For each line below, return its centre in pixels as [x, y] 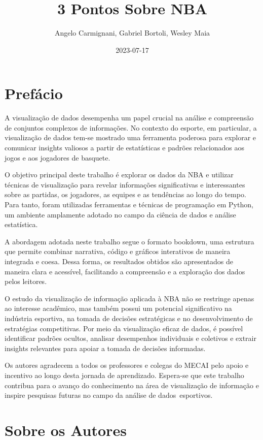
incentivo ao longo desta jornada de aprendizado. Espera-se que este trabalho [124, 375]
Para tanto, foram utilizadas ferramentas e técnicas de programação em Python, [129, 204]
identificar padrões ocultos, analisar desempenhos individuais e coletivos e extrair [130, 338]
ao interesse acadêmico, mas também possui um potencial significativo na [118, 308]
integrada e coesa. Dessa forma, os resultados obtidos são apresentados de [119, 261]
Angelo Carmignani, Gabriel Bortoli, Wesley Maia [132, 33]
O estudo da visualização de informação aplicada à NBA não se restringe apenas [129, 298]
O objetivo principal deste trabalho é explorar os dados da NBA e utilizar [119, 175]
